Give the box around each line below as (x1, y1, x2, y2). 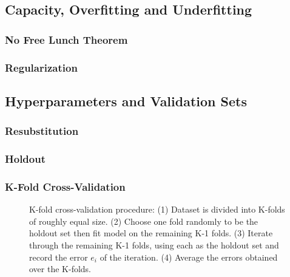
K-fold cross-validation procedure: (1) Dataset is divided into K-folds (29, 203, 285, 216)
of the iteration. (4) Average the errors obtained (99, 250, 278, 263)
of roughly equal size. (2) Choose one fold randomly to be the (29, 214, 258, 227)
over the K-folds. (29, 262, 92, 275)
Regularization (5, 60, 78, 75)
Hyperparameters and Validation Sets (5, 91, 247, 110)
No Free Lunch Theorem (5, 32, 128, 47)
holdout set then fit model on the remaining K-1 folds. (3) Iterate (29, 227, 273, 239)
